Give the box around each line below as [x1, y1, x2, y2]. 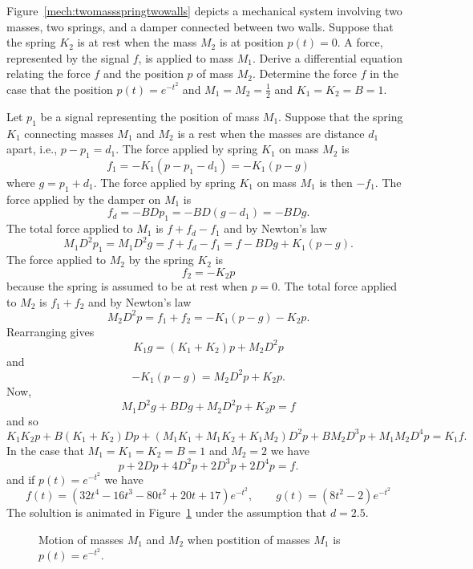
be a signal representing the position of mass [40, 108, 260, 124]
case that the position [6, 80, 113, 97]
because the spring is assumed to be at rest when [6, 278, 248, 295]
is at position [219, 34, 284, 51]
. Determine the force [252, 65, 358, 82]
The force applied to [6, 251, 107, 268]
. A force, [337, 34, 383, 51]
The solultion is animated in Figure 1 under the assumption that [6, 503, 327, 520]
